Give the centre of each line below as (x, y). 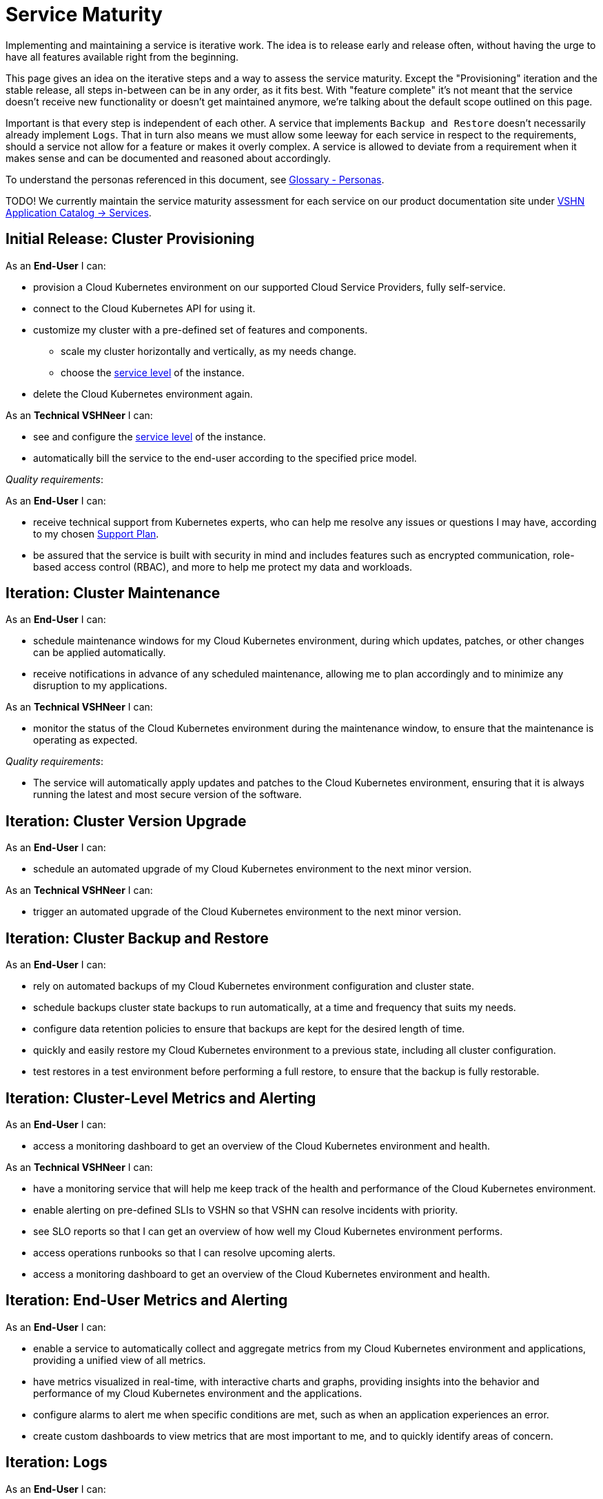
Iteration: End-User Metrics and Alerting (147, 1301)
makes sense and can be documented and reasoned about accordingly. (168, 158)
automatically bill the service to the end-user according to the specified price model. (225, 458)
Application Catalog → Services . (79, 212)
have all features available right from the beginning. (122, 57)
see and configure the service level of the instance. (150, 436)
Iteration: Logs (57, 1462)
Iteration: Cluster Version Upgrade (126, 821)
